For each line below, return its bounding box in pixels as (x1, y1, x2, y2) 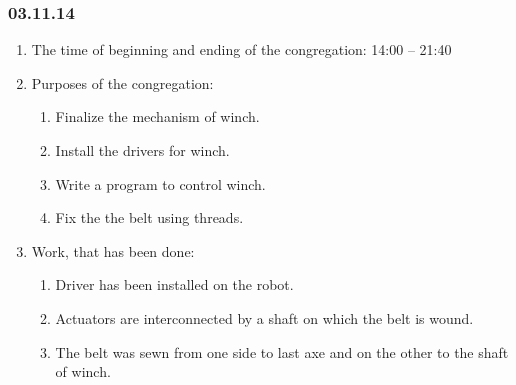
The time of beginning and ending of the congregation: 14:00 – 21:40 (31, 39, 452, 60)
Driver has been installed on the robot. (55, 274, 294, 295)
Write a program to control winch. (55, 173, 266, 194)
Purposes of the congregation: (31, 72, 214, 93)
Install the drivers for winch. (55, 140, 230, 160)
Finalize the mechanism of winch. (55, 106, 260, 127)
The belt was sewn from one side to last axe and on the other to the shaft (55, 341, 509, 362)
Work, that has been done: (31, 240, 195, 261)
